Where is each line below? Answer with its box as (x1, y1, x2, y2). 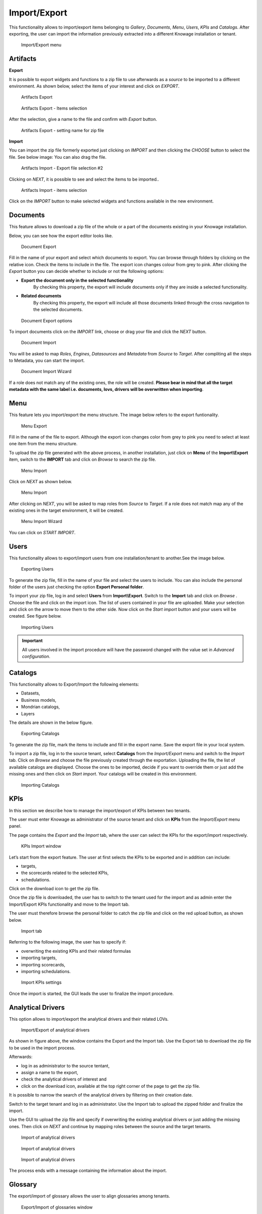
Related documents (21, 293, 62, 299)
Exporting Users (21, 566, 53, 572)
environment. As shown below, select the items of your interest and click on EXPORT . (9, 83, 180, 89)
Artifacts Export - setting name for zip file (21, 127, 104, 133)
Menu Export (21, 423, 47, 429)
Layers (21, 710, 35, 716)
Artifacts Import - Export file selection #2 (21, 165, 103, 171)
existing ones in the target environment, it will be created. (9, 507, 124, 513)
